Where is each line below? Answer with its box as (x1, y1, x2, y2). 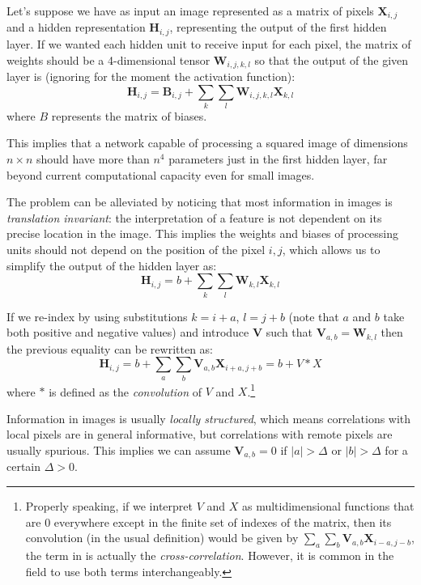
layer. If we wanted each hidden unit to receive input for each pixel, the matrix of (6, 35, 411, 52)
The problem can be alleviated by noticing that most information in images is (6, 193, 393, 210)
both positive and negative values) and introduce (6, 324, 249, 341)
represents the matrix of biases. (51, 107, 207, 124)
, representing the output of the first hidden (169, 19, 387, 36)
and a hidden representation (6, 19, 146, 36)
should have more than (36, 150, 150, 167)
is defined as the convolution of (49, 383, 202, 400)
